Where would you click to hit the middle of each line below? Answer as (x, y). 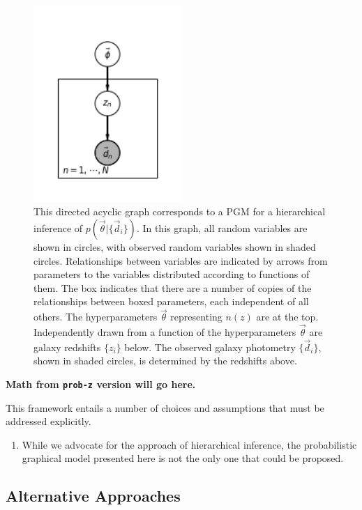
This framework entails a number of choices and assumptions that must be (165, 407)
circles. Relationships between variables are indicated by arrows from (181, 260)
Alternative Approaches (93, 496)
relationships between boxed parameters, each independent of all (171, 301)
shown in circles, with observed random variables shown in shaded (175, 247)
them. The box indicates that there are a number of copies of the (173, 287)
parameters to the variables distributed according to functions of (172, 274)
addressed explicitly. (48, 421)
